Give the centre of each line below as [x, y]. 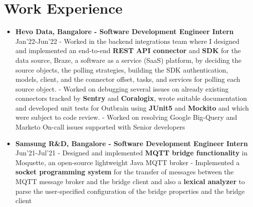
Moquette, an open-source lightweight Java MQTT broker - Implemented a [127, 162]
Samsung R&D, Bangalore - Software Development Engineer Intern [132, 143]
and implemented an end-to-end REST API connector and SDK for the [128, 50]
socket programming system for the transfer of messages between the [125, 172]
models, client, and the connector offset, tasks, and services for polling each [128, 79]
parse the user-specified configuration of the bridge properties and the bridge [130, 191]
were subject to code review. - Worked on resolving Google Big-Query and [126, 117]
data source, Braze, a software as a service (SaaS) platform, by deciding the [128, 60]
